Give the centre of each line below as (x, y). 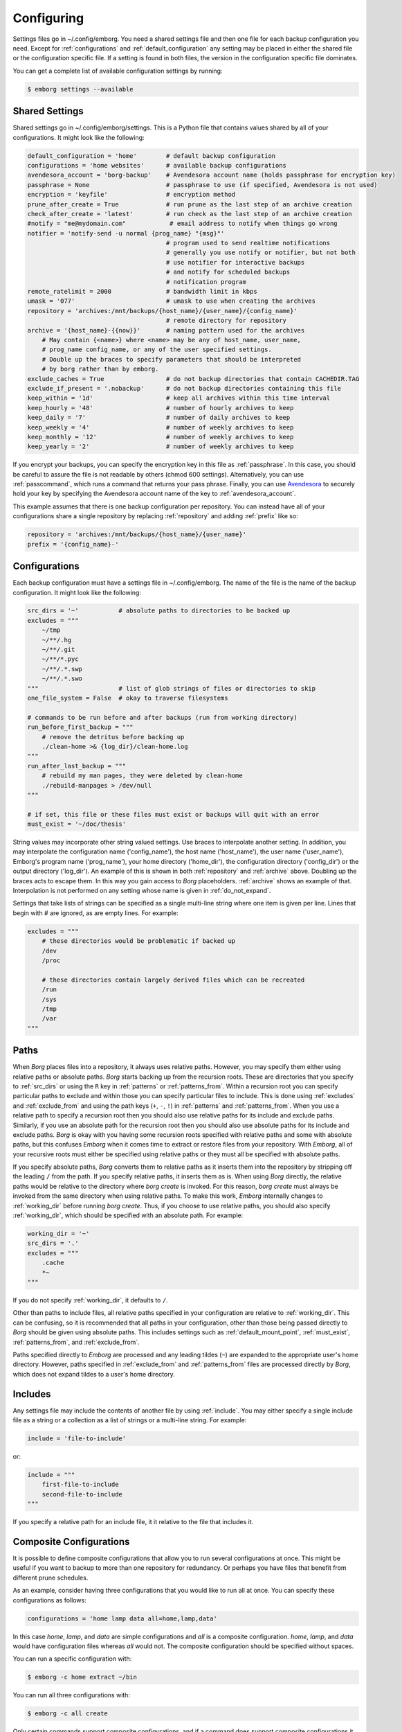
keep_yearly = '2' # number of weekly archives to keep (161, 447)
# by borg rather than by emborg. (100, 369)
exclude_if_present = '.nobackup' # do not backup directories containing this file (184, 388)
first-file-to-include (80, 1485)
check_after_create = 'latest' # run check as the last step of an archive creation (190, 214)
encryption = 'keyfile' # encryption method (131, 195)
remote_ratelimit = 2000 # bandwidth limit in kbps (142, 292)
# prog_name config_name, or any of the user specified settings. (157, 350)
